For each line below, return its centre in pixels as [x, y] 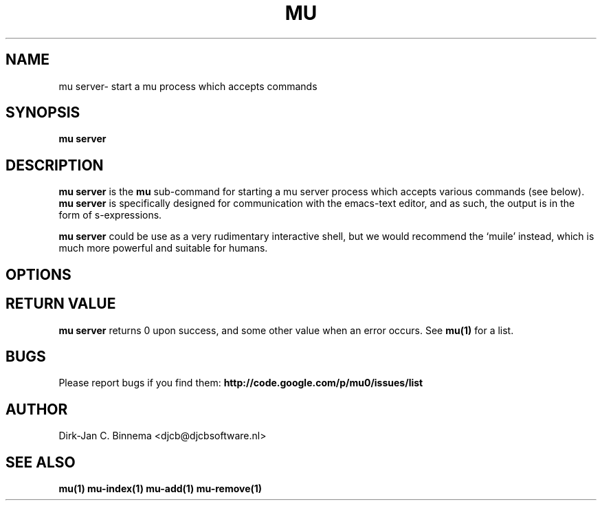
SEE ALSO [41, 462]
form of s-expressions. [110, 215]
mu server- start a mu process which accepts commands [188, 86]
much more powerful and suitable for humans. [163, 248]
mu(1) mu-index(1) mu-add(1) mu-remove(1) [160, 489]
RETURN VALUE [61, 304]
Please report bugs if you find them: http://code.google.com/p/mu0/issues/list [241, 383]
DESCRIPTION [55, 165]
